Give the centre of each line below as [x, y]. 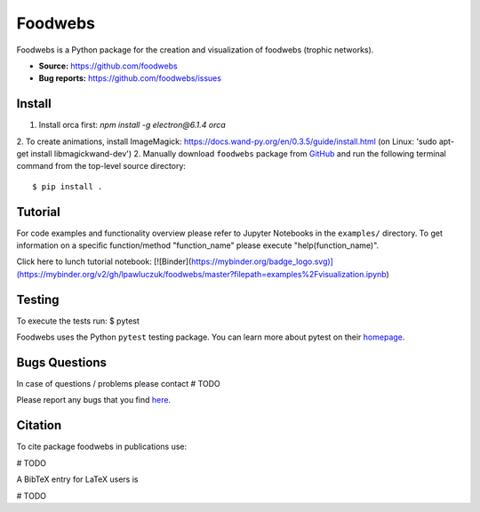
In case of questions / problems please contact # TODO [119, 384]
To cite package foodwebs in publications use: [102, 447]
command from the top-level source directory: [101, 166]
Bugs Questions [61, 362]
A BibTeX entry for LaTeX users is [77, 479]
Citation [39, 425]
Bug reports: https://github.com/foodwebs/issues [130, 78]
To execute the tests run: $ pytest [78, 321]
